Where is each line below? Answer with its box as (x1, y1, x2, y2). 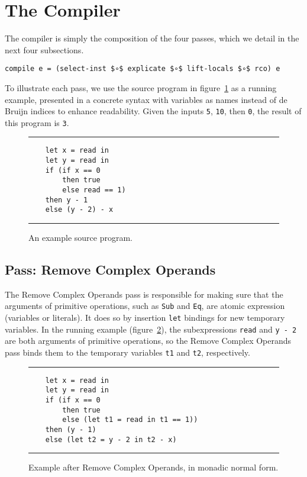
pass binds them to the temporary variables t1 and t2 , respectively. (5, 346, 250, 359)
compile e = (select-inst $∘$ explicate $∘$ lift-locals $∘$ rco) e (5, 65, 280, 73)
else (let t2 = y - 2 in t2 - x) (45, 435, 177, 444)
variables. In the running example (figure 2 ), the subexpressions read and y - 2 (5, 323, 297, 335)
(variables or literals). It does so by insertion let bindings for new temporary (5, 311, 285, 324)
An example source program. (28, 231, 133, 244)
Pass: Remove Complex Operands (5, 260, 216, 279)
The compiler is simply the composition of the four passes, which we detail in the (5, 32, 299, 44)
